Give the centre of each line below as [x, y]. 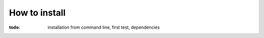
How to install [37, 13]
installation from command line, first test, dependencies [104, 27]
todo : [15, 27]
